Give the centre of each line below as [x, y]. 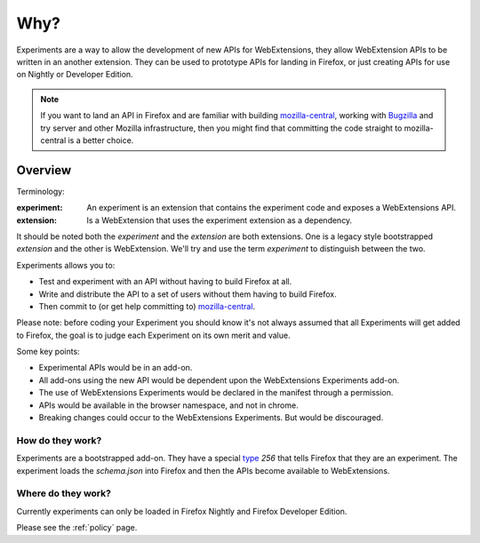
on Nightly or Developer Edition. [75, 75]
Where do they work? [64, 493]
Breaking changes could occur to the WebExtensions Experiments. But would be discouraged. [211, 418]
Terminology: [41, 191]
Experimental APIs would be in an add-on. [116, 368]
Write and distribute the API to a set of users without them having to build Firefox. [188, 294]
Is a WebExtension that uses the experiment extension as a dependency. [220, 220]
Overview [44, 170]
